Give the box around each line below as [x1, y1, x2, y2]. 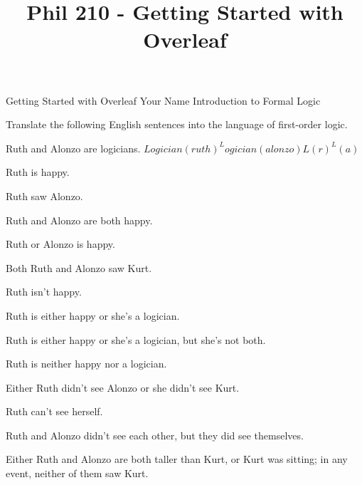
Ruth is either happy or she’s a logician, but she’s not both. [6, 332, 266, 347]
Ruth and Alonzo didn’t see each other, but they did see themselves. [6, 427, 304, 442]
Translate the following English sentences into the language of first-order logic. [6, 117, 348, 132]
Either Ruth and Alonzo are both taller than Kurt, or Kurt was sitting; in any [6, 452, 348, 466]
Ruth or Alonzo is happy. [6, 236, 115, 251]
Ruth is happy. [6, 165, 70, 179]
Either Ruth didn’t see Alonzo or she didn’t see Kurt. [6, 380, 240, 395]
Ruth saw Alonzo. [6, 188, 83, 203]
